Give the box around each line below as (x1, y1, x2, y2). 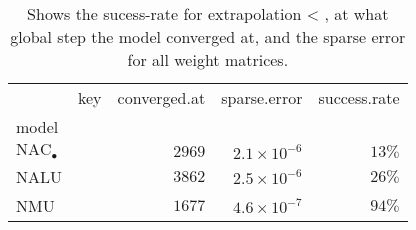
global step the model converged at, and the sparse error (10, 25, 406, 48)
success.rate (318, 86, 400, 109)
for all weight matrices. (127, 48, 289, 71)
